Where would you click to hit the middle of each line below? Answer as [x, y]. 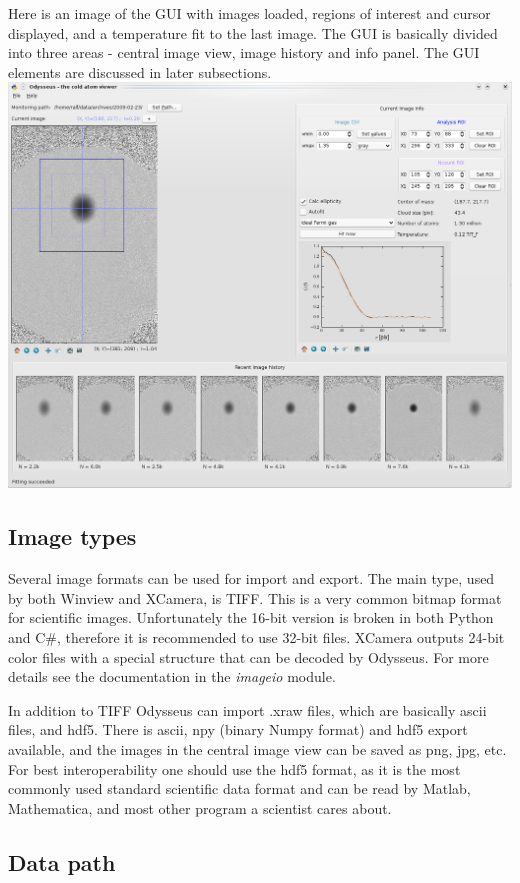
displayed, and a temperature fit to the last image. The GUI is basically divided [253, 32]
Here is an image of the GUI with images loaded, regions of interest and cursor [249, 13]
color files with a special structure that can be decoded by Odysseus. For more [248, 656]
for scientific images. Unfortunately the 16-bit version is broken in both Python [251, 617]
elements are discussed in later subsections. [140, 71]
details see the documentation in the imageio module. [172, 676]
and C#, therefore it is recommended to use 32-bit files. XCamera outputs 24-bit [256, 637]
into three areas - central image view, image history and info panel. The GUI [244, 52]
